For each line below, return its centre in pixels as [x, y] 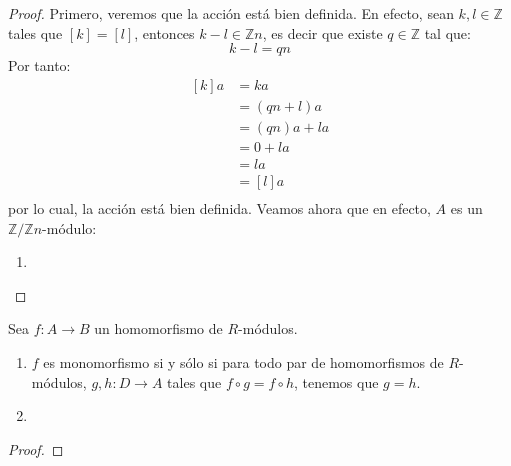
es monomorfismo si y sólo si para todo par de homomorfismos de [243, 361]
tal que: [447, 32]
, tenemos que [336, 381]
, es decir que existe [322, 32]
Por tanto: [39, 65]
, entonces [164, 32]
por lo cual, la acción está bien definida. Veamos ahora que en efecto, [219, 208]
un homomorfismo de [158, 328]
